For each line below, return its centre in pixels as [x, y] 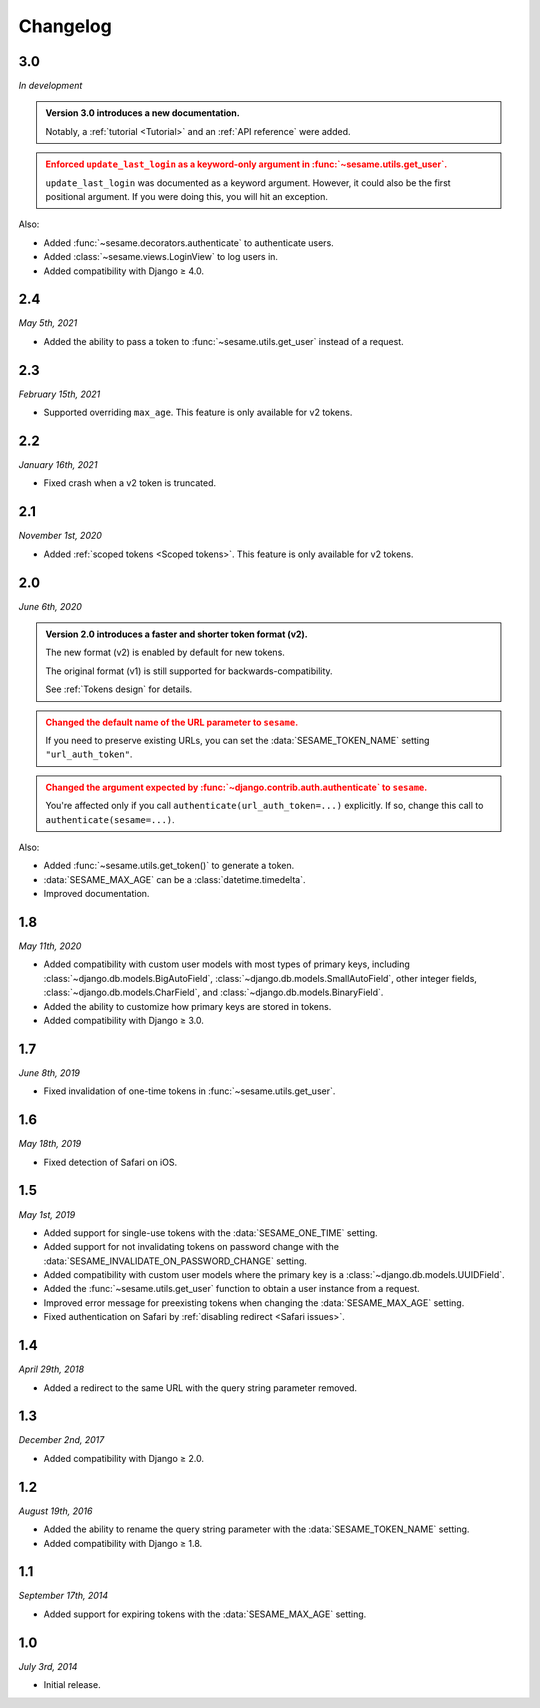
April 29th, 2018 [51, 1369]
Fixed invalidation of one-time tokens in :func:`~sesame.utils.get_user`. [189, 1091]
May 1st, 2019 [47, 1214]
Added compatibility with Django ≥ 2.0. [124, 1458]
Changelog [65, 26]
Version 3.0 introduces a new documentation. [142, 113]
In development [50, 86]
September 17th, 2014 [63, 1596]
